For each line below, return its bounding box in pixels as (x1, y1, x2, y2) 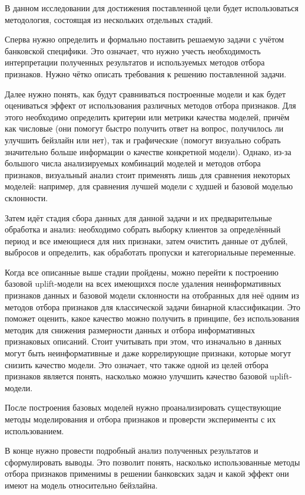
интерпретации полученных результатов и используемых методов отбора (5, 56, 265, 68)
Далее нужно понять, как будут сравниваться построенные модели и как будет (5, 87, 286, 100)
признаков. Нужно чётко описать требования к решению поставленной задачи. (5, 67, 287, 80)
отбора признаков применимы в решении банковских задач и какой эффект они (5, 467, 289, 480)
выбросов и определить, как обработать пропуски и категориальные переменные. (5, 246, 296, 258)
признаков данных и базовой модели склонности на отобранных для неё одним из (5, 289, 299, 301)
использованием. (5, 424, 64, 437)
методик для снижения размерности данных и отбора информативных (5, 323, 255, 336)
